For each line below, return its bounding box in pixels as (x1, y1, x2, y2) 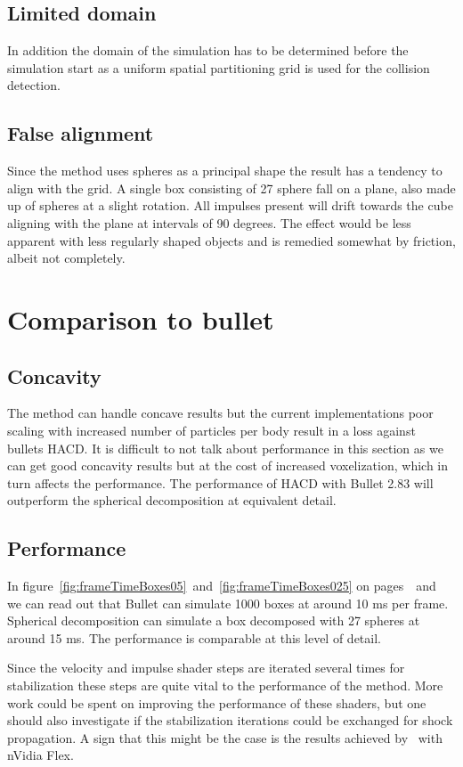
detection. (7, 76, 61, 94)
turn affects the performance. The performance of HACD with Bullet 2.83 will (7, 473, 434, 492)
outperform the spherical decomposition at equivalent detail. (7, 491, 337, 510)
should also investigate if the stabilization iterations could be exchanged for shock (7, 711, 453, 730)
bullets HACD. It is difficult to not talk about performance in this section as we (7, 438, 443, 457)
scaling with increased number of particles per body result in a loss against (7, 420, 416, 439)
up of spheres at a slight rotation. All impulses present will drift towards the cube (7, 196, 453, 215)
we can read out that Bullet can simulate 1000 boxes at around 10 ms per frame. (7, 593, 449, 612)
